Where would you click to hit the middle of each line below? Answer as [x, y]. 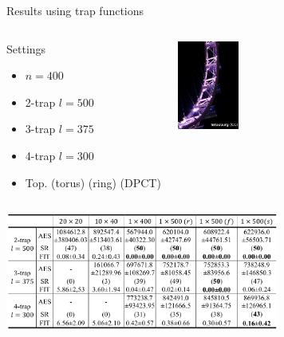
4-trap [40, 155]
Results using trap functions [75, 10]
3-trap [40, 129]
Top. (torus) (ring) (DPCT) [93, 182]
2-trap [40, 102]
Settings [26, 48]
